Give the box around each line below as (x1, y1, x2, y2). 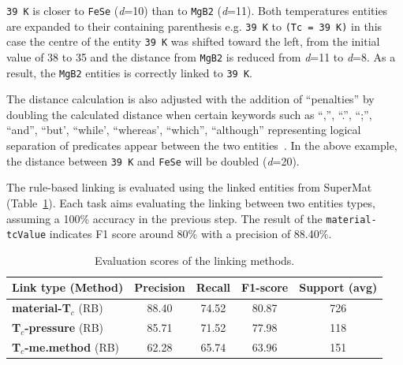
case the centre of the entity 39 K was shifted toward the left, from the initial (6, 33, 380, 50)
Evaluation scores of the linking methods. (94, 251, 295, 268)
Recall (196, 279, 231, 296)
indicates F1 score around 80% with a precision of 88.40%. (49, 225, 332, 242)
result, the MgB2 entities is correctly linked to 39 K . (6, 64, 252, 80)
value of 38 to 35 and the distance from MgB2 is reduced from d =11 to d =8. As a (6, 48, 396, 65)
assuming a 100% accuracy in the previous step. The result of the (6, 210, 323, 226)
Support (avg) (299, 279, 378, 296)
